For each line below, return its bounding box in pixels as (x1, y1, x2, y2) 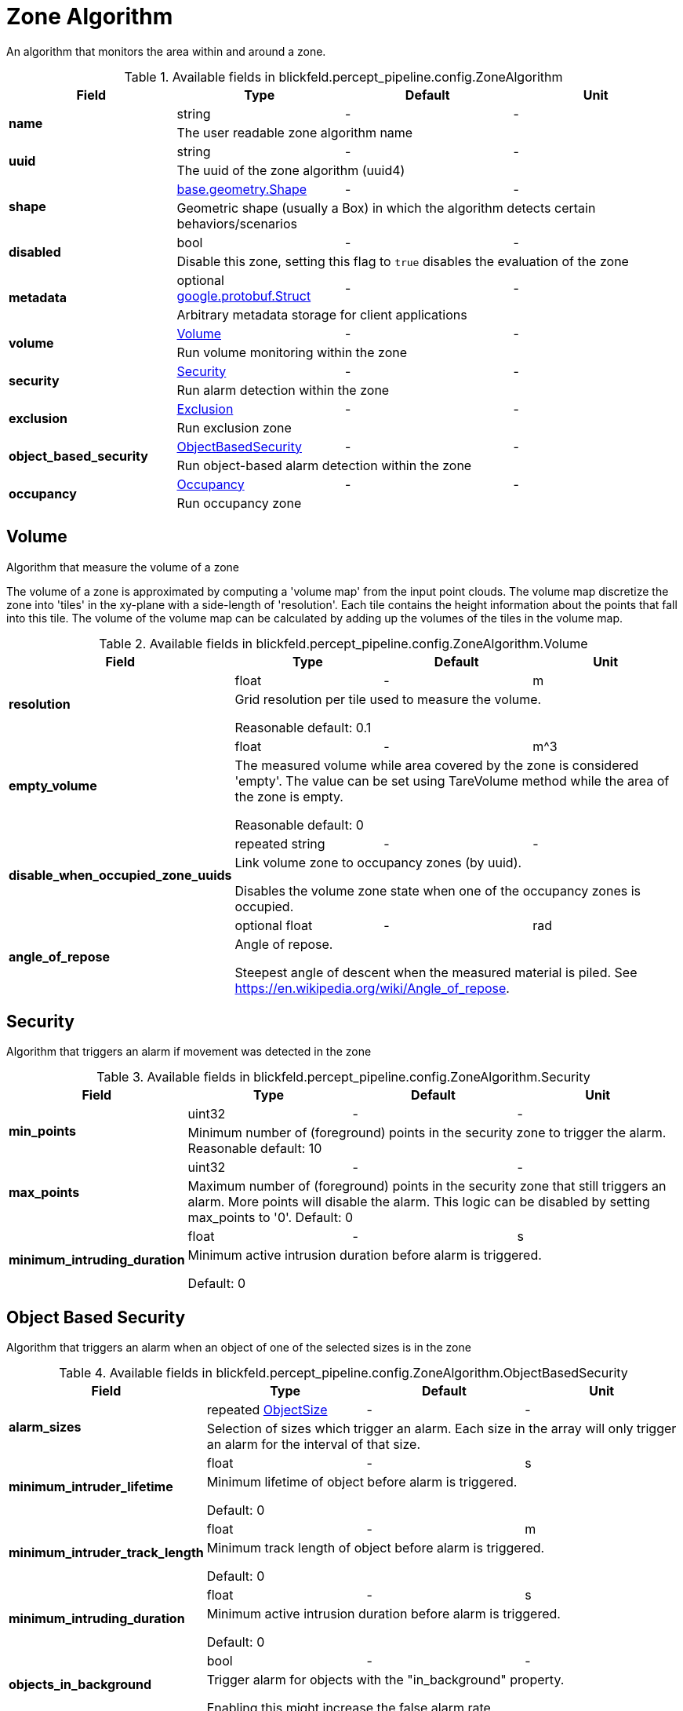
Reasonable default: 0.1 (234, 719, 372, 735)
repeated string (234, 835, 325, 852)
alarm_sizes (9, 1419, 82, 1436)
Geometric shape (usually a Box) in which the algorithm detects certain (176, 199, 596, 216)
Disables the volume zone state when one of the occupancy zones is (234, 882, 641, 899)
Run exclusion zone (176, 419, 292, 436)
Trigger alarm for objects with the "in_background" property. (206, 1672, 565, 1688)
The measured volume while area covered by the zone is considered (234, 757, 639, 773)
